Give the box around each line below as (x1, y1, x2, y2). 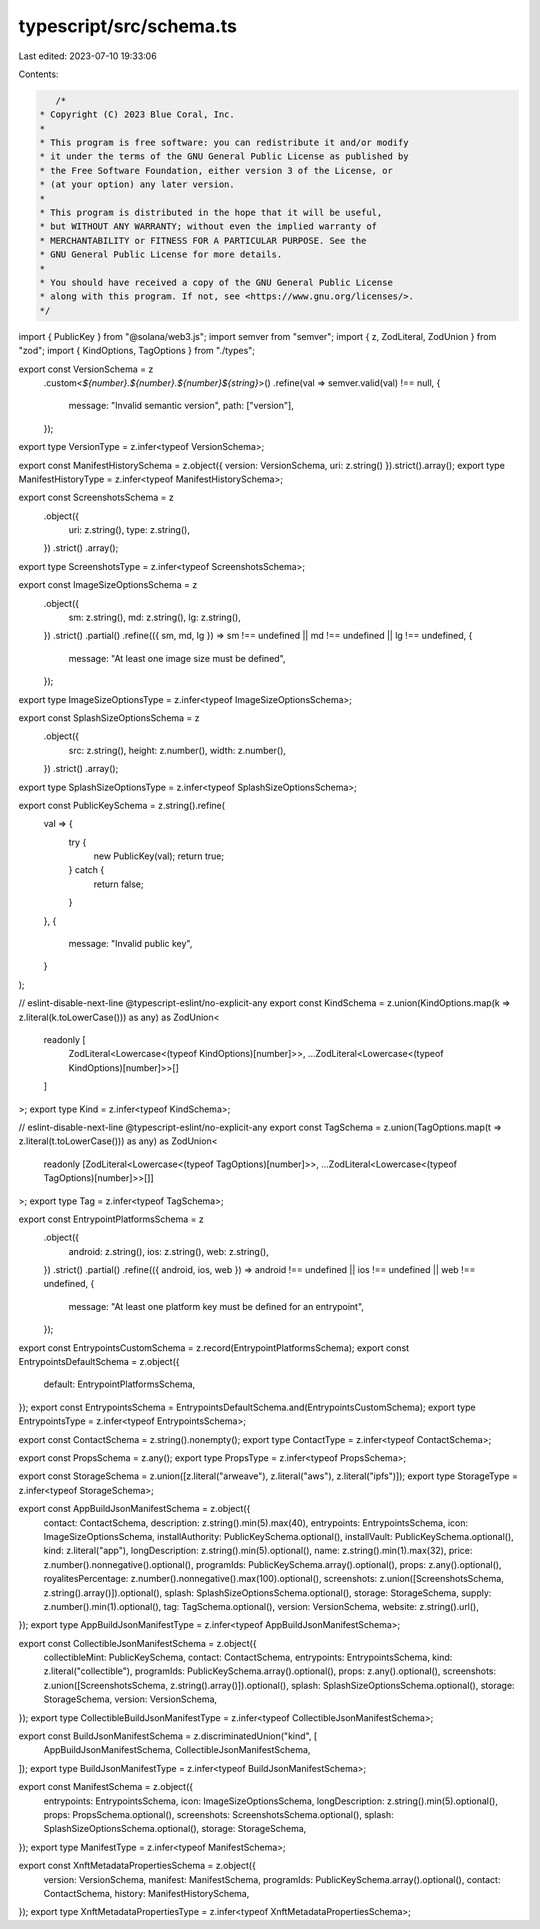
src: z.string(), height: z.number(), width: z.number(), (68, 744, 287, 756)
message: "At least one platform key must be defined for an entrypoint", (68, 1300, 365, 1312)
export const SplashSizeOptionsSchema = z (18, 711, 200, 724)
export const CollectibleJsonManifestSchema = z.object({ (18, 1637, 257, 1649)
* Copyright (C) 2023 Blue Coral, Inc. (39, 109, 235, 120)
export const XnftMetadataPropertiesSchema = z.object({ (18, 1860, 257, 1872)
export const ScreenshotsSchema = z (18, 491, 174, 504)
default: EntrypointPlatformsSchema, (43, 1378, 196, 1390)
